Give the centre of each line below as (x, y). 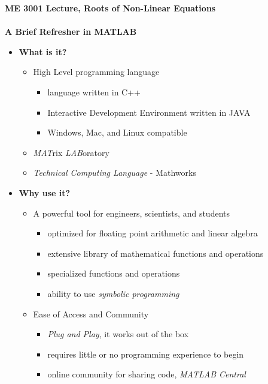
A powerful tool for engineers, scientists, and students (132, 213)
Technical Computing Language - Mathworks (115, 172)
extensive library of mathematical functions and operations (156, 253)
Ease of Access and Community (91, 313)
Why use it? (45, 192)
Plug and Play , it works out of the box (118, 334)
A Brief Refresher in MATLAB (71, 31)
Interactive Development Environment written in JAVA (149, 112)
